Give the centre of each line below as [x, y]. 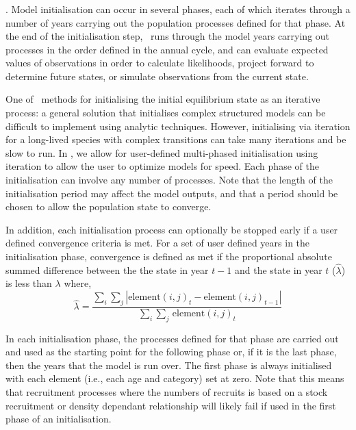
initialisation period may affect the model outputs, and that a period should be [172, 193]
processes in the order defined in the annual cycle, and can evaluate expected [167, 49]
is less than [29, 283]
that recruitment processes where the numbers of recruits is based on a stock [167, 392]
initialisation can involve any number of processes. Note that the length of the [169, 180]
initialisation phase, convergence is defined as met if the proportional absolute [169, 256]
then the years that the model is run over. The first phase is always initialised [169, 365]
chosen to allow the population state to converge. [109, 206]
